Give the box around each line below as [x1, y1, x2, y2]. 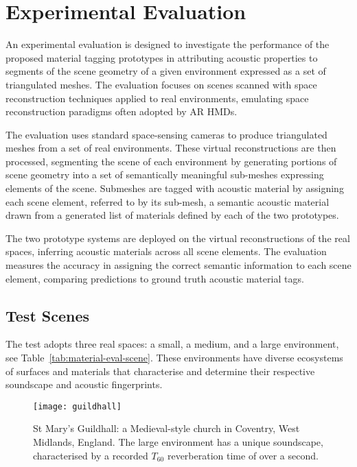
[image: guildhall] [33, 401, 122, 411]
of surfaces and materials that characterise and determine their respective [5, 363, 315, 378]
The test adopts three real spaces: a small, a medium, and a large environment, [5, 337, 339, 351]
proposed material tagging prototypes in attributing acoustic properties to [5, 50, 318, 64]
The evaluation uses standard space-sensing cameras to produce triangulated [5, 127, 327, 141]
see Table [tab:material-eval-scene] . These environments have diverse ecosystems [5, 350, 343, 365]
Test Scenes [5, 304, 90, 326]
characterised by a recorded [33, 448, 148, 462]
